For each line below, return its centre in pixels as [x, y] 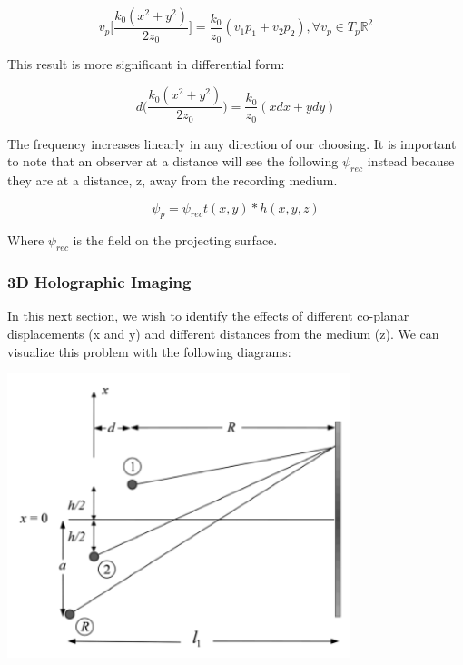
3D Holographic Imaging [99, 282]
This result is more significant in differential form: [146, 64]
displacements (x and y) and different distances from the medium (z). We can [223, 333]
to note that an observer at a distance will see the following [173, 161]
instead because [411, 161]
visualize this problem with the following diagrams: [149, 351]
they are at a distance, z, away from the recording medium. [172, 179]
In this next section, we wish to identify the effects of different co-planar [208, 316]
